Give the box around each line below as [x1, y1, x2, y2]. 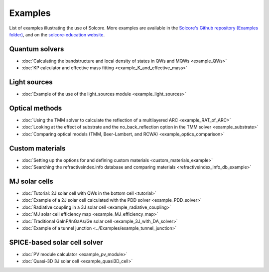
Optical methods [9, 104, 62, 112]
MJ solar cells [9, 177, 53, 185]
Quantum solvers [9, 45, 64, 53]
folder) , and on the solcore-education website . [9, 31, 105, 37]
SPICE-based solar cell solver [9, 238, 103, 247]
